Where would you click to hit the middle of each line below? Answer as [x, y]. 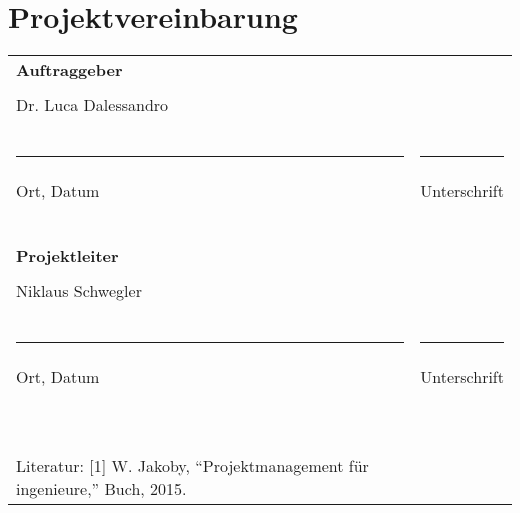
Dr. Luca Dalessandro [92, 105]
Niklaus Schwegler [79, 291]
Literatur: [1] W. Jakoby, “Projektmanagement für [192, 466]
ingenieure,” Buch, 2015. [101, 489]
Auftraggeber [69, 70]
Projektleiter [67, 256]
